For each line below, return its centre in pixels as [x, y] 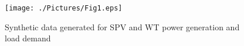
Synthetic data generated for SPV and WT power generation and [122, 26]
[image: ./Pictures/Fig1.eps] [64, 8]
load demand [28, 38]
